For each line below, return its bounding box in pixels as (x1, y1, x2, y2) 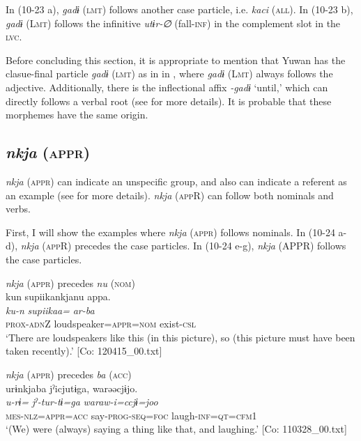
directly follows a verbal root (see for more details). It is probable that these (6, 93, 332, 108)
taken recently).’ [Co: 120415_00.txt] (6, 343, 162, 358)
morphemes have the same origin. (6, 107, 148, 122)
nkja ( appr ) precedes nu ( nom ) (6, 275, 135, 290)
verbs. (6, 201, 31, 216)
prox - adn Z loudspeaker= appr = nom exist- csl (6, 316, 197, 331)
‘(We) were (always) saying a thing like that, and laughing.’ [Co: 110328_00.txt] (6, 421, 347, 436)
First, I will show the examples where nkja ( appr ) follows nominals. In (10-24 (6, 224, 335, 239)
